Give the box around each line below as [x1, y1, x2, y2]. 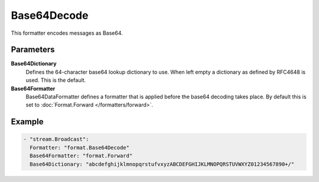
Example [11, 117, 44, 127]
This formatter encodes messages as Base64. [11, 29, 123, 37]
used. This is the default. [25, 77, 86, 84]
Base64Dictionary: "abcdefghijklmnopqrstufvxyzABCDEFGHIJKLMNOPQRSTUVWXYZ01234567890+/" [30, 161, 295, 167]
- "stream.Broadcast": [23, 136, 89, 143]
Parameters [11, 45, 55, 55]
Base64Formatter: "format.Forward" [30, 153, 133, 159]
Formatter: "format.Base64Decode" [30, 144, 130, 151]
